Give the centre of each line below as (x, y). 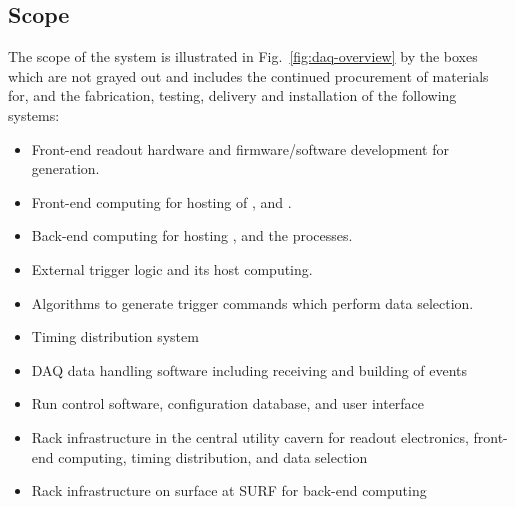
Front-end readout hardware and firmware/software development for (240, 148)
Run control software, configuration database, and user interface (228, 403)
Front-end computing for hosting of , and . (161, 201)
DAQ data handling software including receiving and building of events (249, 369)
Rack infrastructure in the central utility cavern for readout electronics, (250, 436)
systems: (34, 114)
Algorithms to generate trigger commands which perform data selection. (252, 302)
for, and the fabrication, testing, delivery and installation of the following (232, 95)
